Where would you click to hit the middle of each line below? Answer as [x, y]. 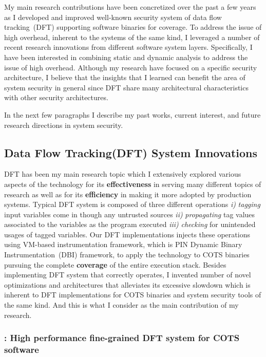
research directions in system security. [64, 125]
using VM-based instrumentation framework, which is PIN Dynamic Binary [123, 244]
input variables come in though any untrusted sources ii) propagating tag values [130, 214]
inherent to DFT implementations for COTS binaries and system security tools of [133, 295]
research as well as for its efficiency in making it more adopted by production [128, 194]
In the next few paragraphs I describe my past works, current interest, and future [132, 114]
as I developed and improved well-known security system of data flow [113, 17]
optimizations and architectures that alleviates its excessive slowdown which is [127, 284]
